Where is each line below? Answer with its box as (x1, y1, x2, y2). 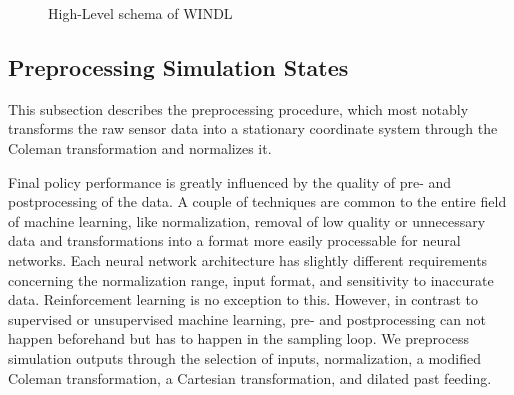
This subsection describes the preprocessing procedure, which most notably (8, 98, 469, 119)
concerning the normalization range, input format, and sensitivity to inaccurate (8, 269, 494, 290)
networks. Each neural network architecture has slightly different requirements (8, 249, 488, 270)
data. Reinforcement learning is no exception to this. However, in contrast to (8, 289, 478, 310)
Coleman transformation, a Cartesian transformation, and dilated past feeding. (8, 367, 492, 388)
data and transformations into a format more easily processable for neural (8, 230, 461, 251)
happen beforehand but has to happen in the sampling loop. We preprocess (8, 328, 469, 349)
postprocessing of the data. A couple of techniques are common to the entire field (8, 191, 507, 212)
